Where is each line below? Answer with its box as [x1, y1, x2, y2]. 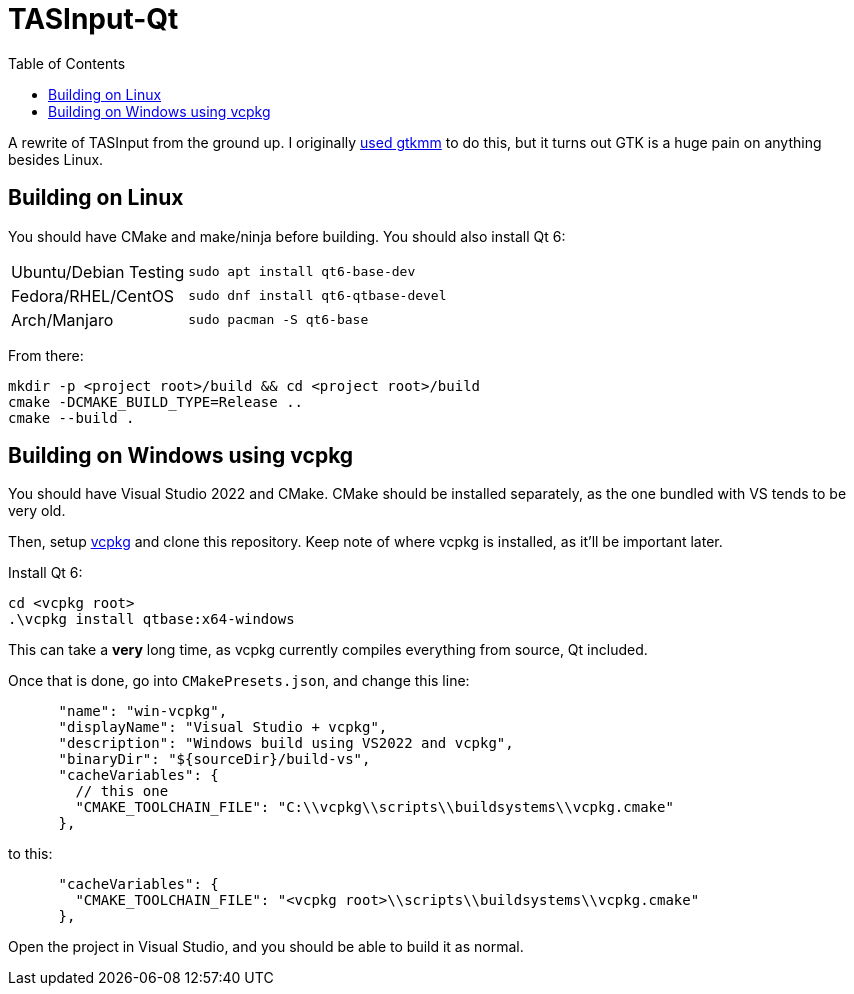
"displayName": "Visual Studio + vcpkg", [58, 719, 388, 736]
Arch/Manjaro [11, 309, 114, 330]
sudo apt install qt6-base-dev [188, 264, 416, 280]
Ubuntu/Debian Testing [11, 261, 185, 282]
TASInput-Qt [8, 2, 179, 36]
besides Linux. [8, 150, 104, 168]
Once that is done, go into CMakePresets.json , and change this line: [8, 672, 470, 690]
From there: [8, 346, 84, 364]
